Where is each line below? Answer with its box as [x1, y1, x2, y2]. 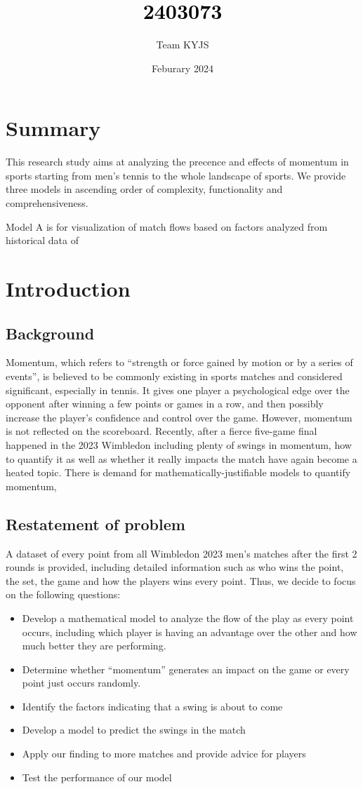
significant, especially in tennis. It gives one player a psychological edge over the [6, 382, 350, 397]
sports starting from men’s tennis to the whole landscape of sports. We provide [6, 168, 346, 182]
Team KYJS [156, 37, 209, 52]
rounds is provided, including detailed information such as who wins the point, [6, 560, 344, 574]
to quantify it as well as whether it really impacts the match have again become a [6, 451, 357, 466]
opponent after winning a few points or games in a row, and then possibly [6, 396, 324, 411]
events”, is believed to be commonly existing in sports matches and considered [6, 368, 343, 383]
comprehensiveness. [6, 196, 88, 210]
